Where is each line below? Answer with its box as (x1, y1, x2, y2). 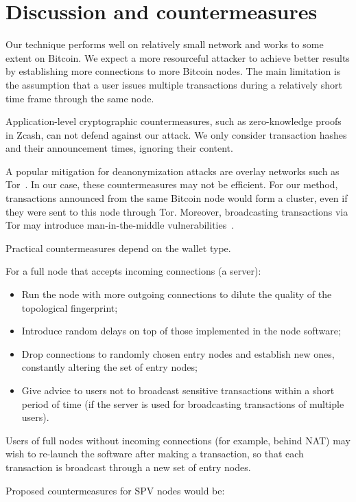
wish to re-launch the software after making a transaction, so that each (5, 446, 304, 461)
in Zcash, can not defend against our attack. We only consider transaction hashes (5, 127, 347, 141)
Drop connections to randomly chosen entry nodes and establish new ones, (21, 346, 335, 361)
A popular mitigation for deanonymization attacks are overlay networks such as (5, 163, 340, 178)
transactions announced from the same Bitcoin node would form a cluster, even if (5, 191, 348, 205)
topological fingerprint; (21, 300, 118, 315)
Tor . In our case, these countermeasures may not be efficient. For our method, (5, 177, 338, 192)
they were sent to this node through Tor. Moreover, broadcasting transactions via (5, 204, 348, 218)
